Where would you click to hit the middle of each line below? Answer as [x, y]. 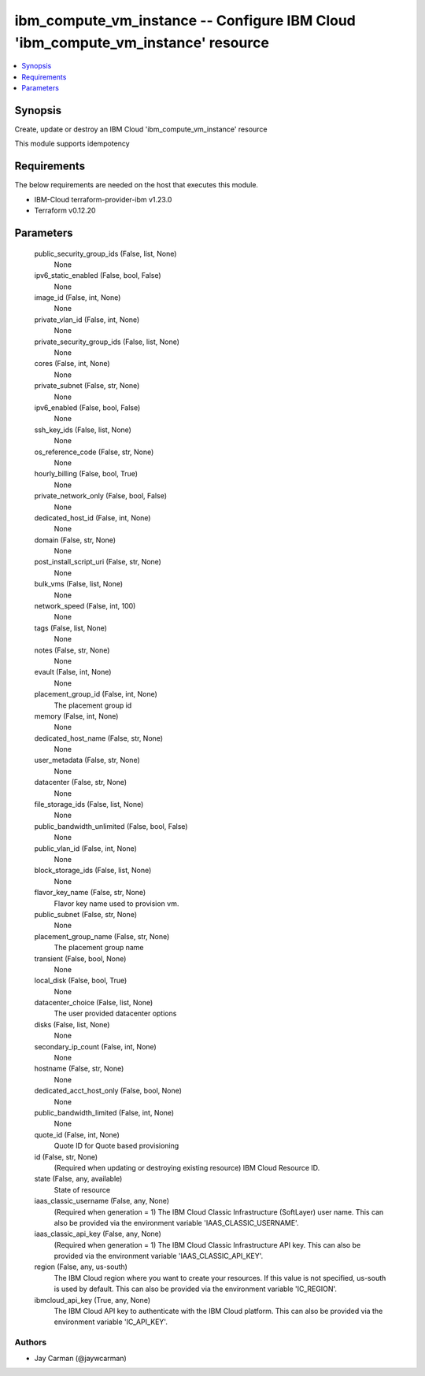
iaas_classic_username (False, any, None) [102, 1201]
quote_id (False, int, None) [77, 1134]
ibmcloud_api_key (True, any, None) [92, 1300]
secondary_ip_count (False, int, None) [95, 1046]
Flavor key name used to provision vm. [116, 903]
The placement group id [93, 705]
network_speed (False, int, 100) [85, 606]
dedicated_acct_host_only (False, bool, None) [108, 1091]
